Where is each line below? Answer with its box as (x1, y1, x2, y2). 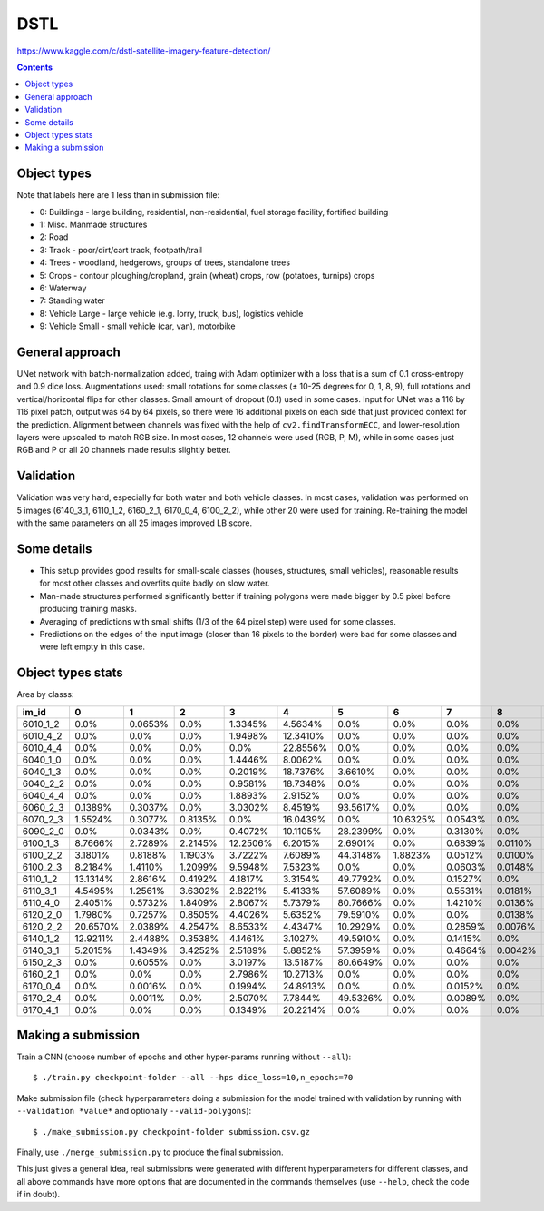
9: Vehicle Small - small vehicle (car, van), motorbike (39, 320, 236, 331)
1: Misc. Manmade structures (39, 219, 148, 230)
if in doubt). (16, 1189, 61, 1200)
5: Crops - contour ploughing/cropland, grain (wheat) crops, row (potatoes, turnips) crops (39, 270, 375, 281)
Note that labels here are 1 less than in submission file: (16, 190, 220, 201)
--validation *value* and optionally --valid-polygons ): (16, 1106, 252, 1117)
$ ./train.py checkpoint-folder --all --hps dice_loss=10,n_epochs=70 (33, 1072, 354, 1083)
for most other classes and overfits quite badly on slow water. (39, 577, 270, 589)
